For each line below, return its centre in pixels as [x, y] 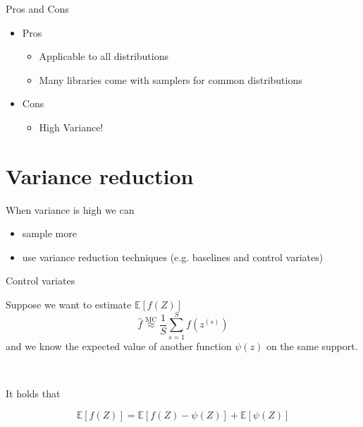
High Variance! [71, 127]
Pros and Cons [37, 8]
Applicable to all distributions [104, 56]
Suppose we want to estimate [69, 305]
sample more [49, 233]
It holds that [33, 393]
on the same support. [312, 345]
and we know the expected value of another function [119, 345]
